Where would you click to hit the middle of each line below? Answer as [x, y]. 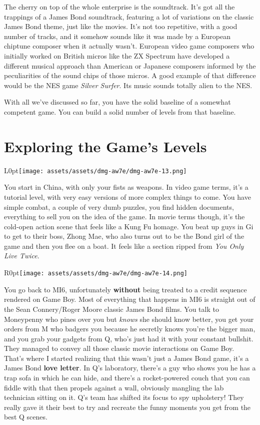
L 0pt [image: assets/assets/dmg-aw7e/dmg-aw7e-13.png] [95, 170]
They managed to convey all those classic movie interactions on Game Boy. [119, 348]
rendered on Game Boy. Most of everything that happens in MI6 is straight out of [130, 299]
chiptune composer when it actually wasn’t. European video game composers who [129, 46]
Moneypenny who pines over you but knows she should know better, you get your [129, 319]
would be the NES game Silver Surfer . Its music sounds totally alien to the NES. [128, 85]
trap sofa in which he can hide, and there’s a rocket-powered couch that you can [127, 378]
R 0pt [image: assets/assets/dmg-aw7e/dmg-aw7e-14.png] [96, 273]
